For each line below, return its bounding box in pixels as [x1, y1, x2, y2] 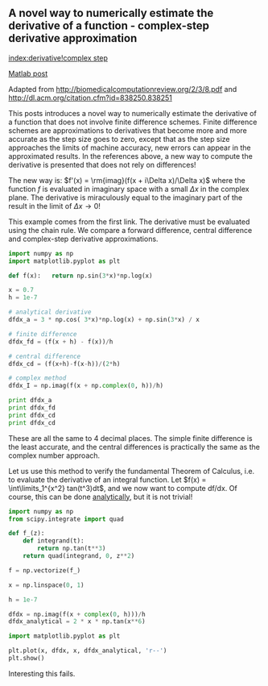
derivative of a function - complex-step [8, 19, 210, 33]
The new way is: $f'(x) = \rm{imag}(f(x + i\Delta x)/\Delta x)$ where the [8, 175, 245, 185]
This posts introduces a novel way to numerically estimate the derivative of [8, 108, 258, 118]
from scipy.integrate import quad [8, 515, 125, 523]
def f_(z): [8, 530, 45, 538]
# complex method [8, 374, 67, 382]
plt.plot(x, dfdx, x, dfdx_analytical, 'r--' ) [8, 647, 167, 655]
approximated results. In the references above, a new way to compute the [8, 151, 254, 160]
